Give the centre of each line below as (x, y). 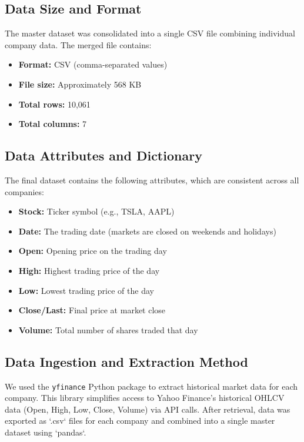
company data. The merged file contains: (78, 44)
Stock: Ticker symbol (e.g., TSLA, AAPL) (96, 211)
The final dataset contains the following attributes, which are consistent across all (152, 180)
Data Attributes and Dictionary (103, 155)
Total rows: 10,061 (54, 104)
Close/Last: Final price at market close (92, 310)
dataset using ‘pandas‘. (46, 432)
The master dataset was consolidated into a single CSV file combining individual (150, 33)
